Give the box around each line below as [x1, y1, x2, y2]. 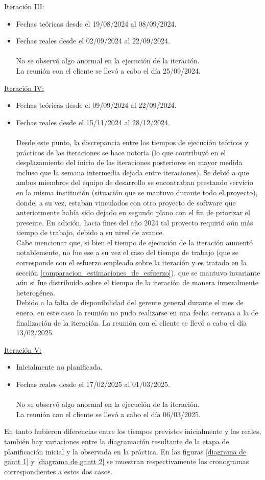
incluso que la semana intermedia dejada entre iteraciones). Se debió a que [16, 167, 249, 177]
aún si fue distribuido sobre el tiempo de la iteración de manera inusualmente [16, 277, 258, 288]
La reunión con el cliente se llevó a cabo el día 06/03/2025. [16, 408, 201, 419]
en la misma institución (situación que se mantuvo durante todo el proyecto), [16, 187, 258, 197]
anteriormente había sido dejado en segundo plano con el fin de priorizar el [16, 207, 250, 218]
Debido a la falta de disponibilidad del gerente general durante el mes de [16, 297, 244, 308]
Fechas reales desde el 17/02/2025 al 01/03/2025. [16, 379, 170, 389]
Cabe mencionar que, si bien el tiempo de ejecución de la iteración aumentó [16, 237, 253, 247]
